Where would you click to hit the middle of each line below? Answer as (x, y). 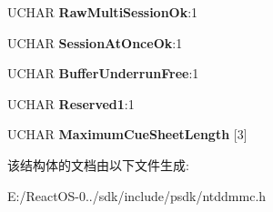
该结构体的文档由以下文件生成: (98, 164)
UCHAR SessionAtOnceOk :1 (95, 42)
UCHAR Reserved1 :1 (71, 103)
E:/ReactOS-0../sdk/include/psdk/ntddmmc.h (137, 195)
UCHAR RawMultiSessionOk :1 (103, 12)
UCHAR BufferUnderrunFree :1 (103, 73)
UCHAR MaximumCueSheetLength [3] (127, 134)
